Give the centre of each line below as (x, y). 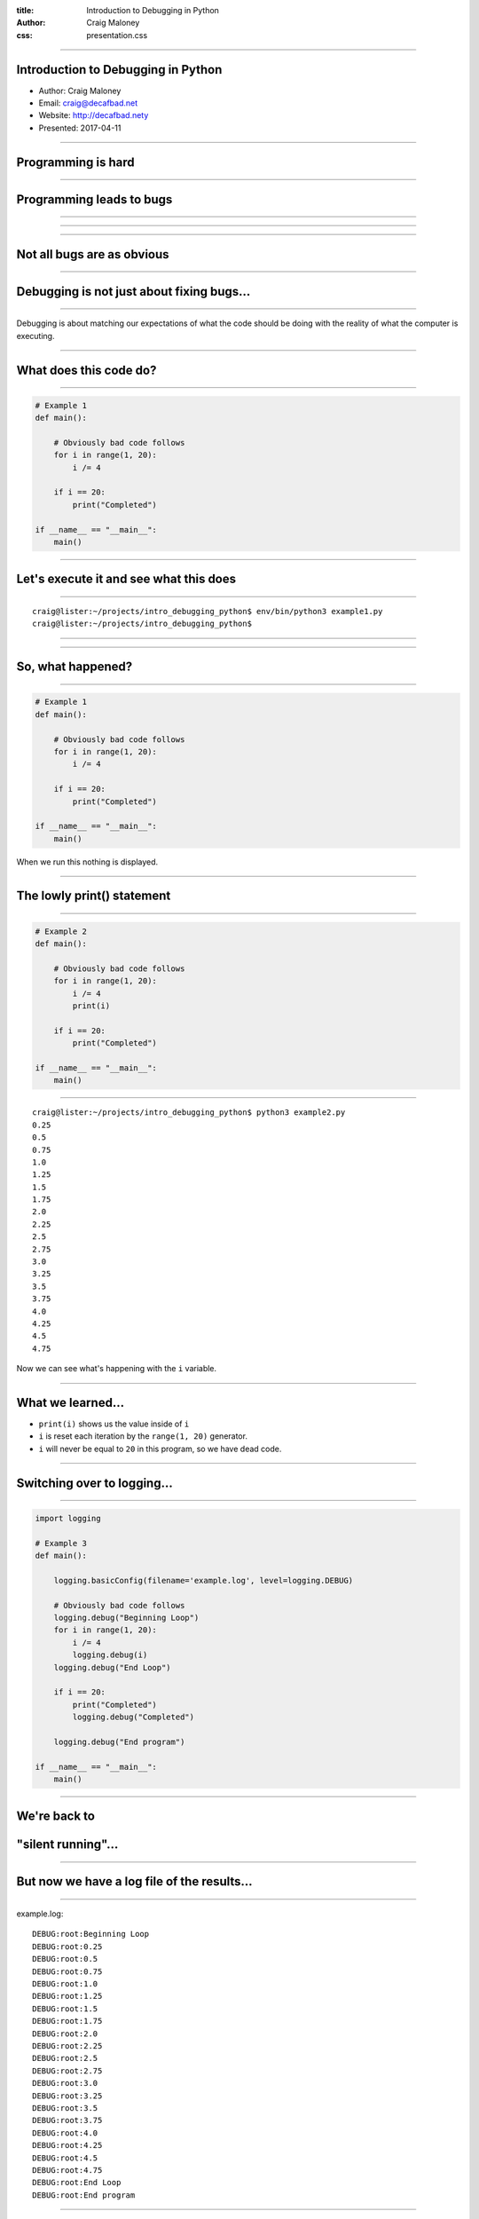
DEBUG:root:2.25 (67, 2045)
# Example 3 (61, 1543)
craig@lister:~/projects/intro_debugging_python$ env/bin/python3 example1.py (208, 611)
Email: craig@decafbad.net (88, 103)
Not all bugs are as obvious (93, 254)
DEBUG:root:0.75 (67, 1971)
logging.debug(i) (110, 1655)
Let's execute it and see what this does (126, 579)
